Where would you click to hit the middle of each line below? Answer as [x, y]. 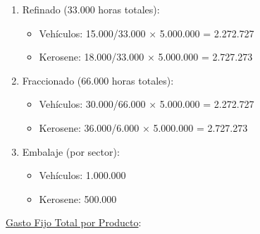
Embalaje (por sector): [71, 151]
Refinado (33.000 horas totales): [91, 9]
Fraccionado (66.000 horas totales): [98, 80]
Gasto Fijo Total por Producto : [74, 222]
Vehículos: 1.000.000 [82, 175]
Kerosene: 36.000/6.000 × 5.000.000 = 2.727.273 [143, 127]
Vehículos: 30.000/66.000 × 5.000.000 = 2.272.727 [147, 104]
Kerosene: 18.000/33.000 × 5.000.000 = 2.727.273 [146, 57]
